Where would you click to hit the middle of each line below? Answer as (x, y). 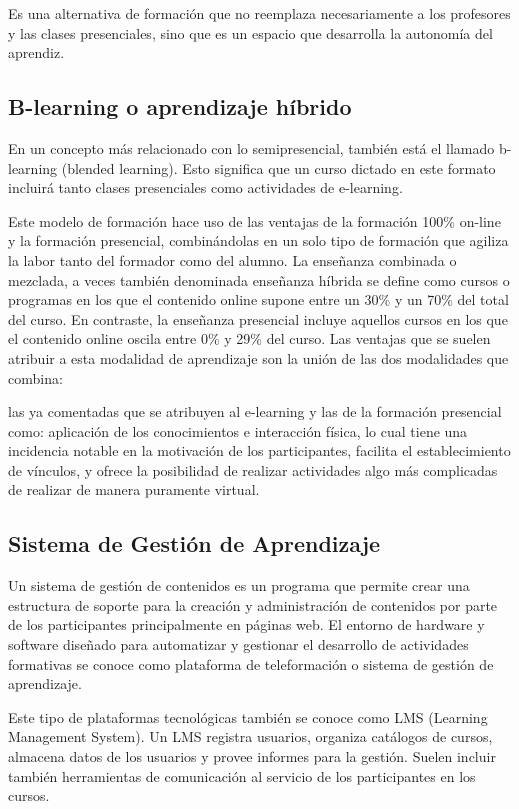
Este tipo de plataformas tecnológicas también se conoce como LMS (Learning (248, 716)
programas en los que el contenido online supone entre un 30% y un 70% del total (258, 299)
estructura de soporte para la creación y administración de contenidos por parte (253, 604)
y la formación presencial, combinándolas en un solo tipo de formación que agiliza (258, 240)
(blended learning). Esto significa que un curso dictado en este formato (278, 167)
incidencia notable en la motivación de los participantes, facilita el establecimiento (259, 450)
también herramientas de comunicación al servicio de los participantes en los (242, 775)
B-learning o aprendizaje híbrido (180, 106)
